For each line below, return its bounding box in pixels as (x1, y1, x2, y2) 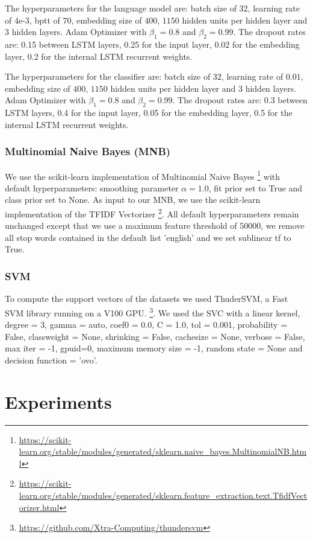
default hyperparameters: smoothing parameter (5, 181, 179, 194)
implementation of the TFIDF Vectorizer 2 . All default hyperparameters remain (5, 206, 299, 220)
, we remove (261, 219, 305, 232)
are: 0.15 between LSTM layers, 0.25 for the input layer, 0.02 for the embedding (5, 37, 300, 50)
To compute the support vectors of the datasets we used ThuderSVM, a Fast (5, 292, 288, 305)
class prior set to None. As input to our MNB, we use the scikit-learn (5, 193, 261, 206)
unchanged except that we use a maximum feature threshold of (5, 219, 237, 232)
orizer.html (19, 501, 60, 513)
